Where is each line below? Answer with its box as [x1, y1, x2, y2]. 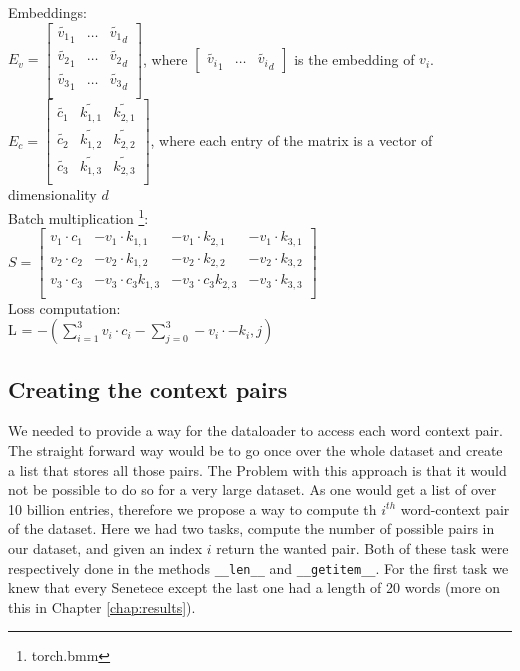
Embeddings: [8, 2, 87, 22]
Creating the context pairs [8, 373, 288, 404]
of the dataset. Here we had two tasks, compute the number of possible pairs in [8, 518, 495, 539]
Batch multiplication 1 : [8, 204, 149, 228]
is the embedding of [294, 48, 415, 69]
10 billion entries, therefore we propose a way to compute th [8, 498, 377, 519]
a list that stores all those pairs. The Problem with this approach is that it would [8, 459, 507, 480]
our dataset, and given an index [8, 537, 203, 558]
